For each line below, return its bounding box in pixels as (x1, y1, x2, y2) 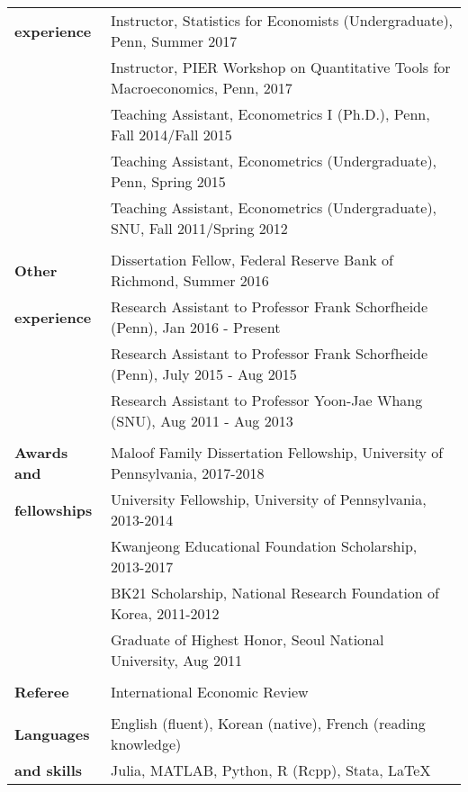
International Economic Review (111, 681, 309, 702)
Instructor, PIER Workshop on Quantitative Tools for (111, 57, 451, 77)
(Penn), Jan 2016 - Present (111, 317, 281, 337)
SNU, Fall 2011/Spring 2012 (111, 218, 288, 238)
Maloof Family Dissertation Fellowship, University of (111, 442, 444, 463)
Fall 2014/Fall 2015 (111, 124, 232, 145)
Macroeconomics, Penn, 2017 (111, 77, 292, 98)
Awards (14, 442, 68, 463)
